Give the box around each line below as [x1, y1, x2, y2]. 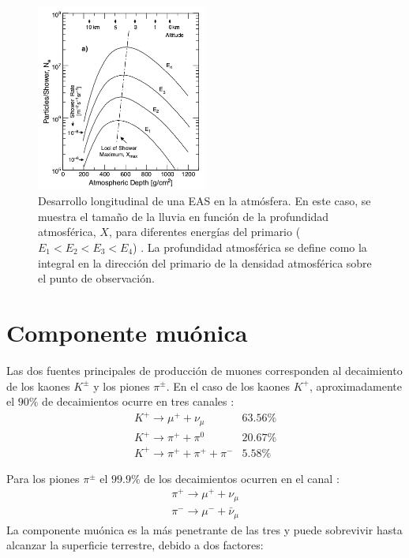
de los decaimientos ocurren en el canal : [144, 470, 340, 486]
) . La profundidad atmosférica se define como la [133, 239, 367, 256]
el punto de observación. [38, 270, 155, 286]
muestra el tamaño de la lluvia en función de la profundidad [38, 208, 329, 224]
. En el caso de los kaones [166, 377, 290, 394]
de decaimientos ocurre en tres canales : [42, 393, 235, 410]
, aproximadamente [309, 377, 403, 394]
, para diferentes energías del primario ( [108, 223, 301, 240]
